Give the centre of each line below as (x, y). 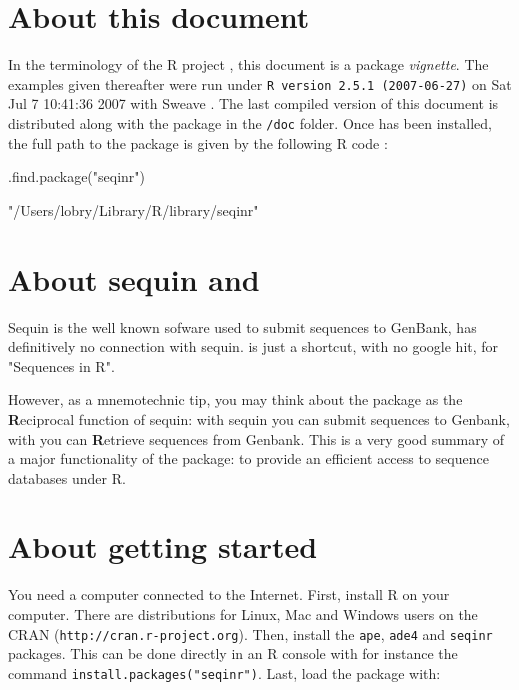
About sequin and (134, 278)
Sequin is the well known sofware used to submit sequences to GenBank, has (242, 326)
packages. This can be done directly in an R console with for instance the (233, 653)
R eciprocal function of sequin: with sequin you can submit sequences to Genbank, (259, 418)
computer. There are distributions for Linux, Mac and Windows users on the (243, 614)
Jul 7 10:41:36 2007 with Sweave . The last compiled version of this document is (253, 103)
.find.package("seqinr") (77, 176)
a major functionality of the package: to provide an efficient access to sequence (248, 458)
